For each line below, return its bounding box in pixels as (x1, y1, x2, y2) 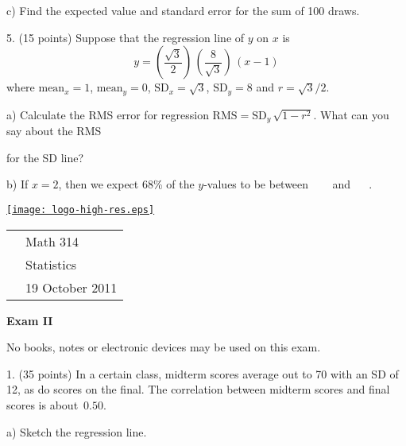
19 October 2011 (25, 277, 118, 297)
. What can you (313, 106, 389, 122)
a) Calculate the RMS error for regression (6, 106, 209, 122)
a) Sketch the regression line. (6, 423, 147, 440)
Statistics (25, 254, 77, 273)
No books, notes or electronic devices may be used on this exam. (6, 339, 321, 355)
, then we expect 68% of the (58, 176, 195, 192)
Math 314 (25, 231, 79, 250)
